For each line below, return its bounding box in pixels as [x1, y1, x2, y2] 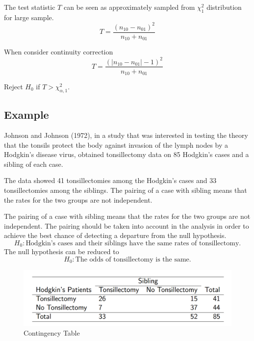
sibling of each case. [4, 158, 63, 169]
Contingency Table [24, 327, 80, 338]
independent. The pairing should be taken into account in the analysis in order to [4, 220, 249, 231]
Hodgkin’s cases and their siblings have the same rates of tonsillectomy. [25, 239, 241, 247]
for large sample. [4, 12, 54, 22]
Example [4, 107, 49, 122]
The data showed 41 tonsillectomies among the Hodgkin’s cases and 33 [4, 175, 217, 185]
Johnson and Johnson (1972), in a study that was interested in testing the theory [4, 130, 248, 140]
